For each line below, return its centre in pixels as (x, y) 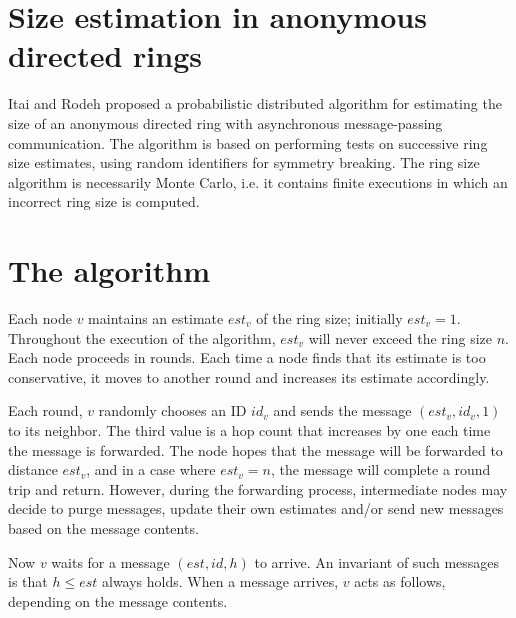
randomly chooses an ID (172, 410)
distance (33, 469)
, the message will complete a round (380, 469)
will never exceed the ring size (400, 337)
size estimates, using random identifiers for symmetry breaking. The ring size (244, 162)
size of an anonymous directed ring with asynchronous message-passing (225, 122)
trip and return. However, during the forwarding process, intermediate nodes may (258, 488)
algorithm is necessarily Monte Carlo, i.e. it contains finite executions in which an (258, 181)
